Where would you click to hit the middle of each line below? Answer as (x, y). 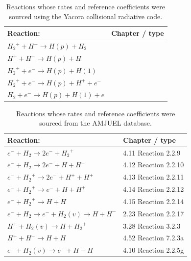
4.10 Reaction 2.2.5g (154, 250)
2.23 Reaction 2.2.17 (154, 213)
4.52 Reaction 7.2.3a (154, 238)
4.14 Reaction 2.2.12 (154, 189)
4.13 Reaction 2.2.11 (154, 177)
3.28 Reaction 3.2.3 (152, 225)
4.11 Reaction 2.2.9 (152, 152)
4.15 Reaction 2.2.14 (154, 201)
